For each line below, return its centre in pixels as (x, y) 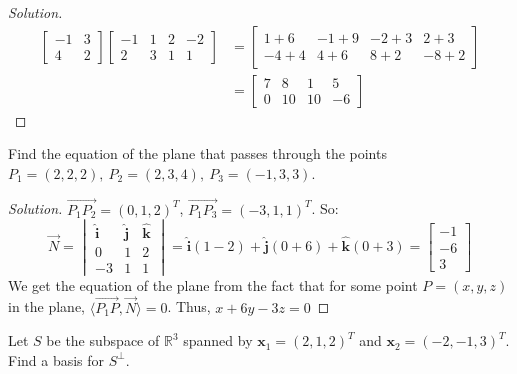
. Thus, (189, 306)
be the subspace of (103, 340)
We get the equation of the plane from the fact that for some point (213, 284)
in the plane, (47, 306)
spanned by (218, 340)
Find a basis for (56, 359)
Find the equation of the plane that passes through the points (197, 153)
